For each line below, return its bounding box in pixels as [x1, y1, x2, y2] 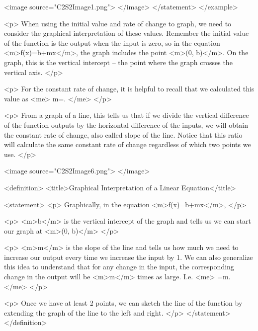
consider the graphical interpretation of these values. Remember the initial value [4, 28, 249, 38]
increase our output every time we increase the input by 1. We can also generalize [4, 251, 253, 262]
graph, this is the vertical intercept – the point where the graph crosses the [4, 57, 233, 67]
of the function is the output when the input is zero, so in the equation [4, 37, 220, 48]
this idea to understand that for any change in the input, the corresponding [4, 261, 234, 272]
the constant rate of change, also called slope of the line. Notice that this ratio [4, 129, 243, 140]
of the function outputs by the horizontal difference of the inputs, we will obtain [4, 119, 249, 130]
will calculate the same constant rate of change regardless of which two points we [4, 139, 251, 150]
